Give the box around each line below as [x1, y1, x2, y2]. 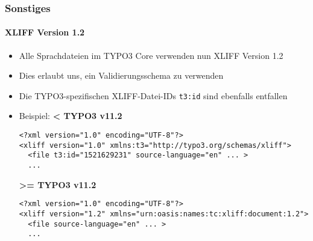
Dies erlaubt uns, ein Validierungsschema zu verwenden [19, 69, 224, 82]
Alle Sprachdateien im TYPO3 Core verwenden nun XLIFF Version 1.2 [19, 49, 283, 61]
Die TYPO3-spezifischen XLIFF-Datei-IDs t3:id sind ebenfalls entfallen [19, 89, 288, 102]
